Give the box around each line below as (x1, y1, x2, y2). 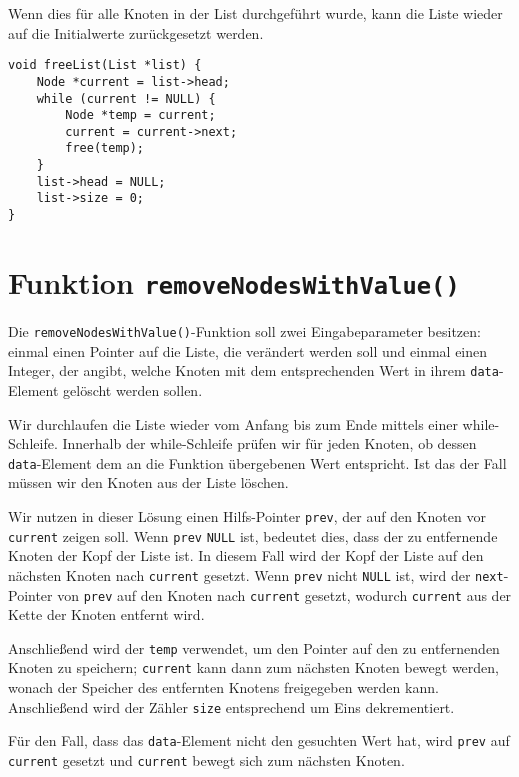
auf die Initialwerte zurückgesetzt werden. (8, 22, 264, 43)
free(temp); (65, 141, 145, 156)
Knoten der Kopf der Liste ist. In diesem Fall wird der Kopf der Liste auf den (8, 545, 484, 566)
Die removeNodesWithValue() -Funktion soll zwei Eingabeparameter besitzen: (8, 321, 481, 341)
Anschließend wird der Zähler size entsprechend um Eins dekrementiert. (8, 696, 455, 717)
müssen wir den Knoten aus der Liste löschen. (8, 472, 289, 493)
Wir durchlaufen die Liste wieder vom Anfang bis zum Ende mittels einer (8, 413, 458, 434)
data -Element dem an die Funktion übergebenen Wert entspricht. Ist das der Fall (8, 452, 507, 473)
